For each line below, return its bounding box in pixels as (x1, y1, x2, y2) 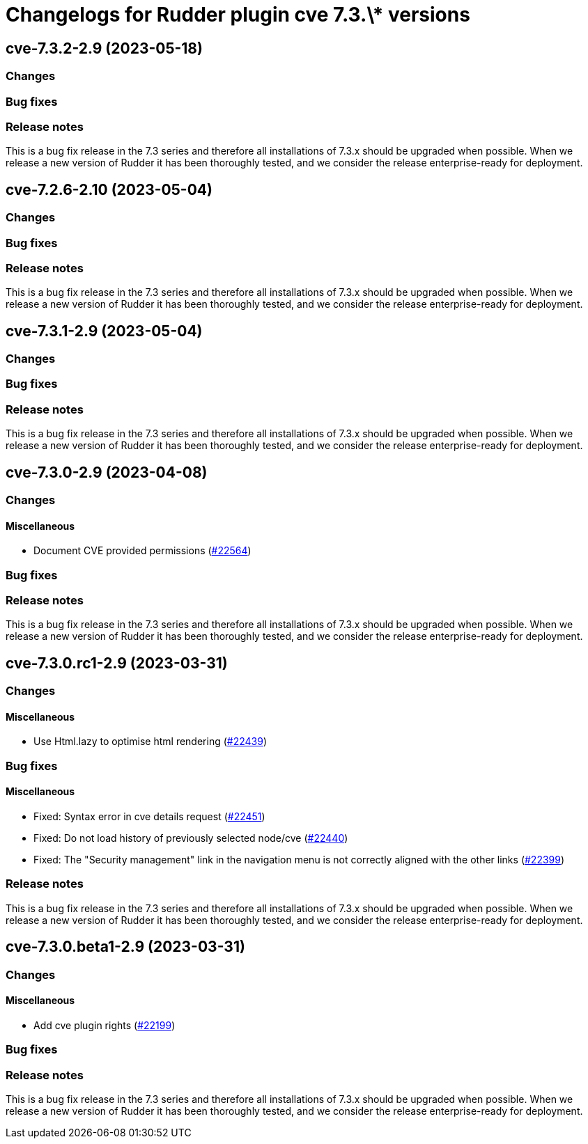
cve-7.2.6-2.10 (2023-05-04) (6, 180, 212, 198)
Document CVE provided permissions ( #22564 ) (33, 544, 252, 557)
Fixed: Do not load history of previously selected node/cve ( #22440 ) (33, 832, 348, 845)
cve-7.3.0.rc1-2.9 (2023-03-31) (6, 654, 228, 672)
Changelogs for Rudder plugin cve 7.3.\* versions (6, 3, 470, 26)
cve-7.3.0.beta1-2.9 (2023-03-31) (6, 938, 245, 956)
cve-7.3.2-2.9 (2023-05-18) (6, 39, 203, 57)
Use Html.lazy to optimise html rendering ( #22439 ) (33, 735, 268, 748)
